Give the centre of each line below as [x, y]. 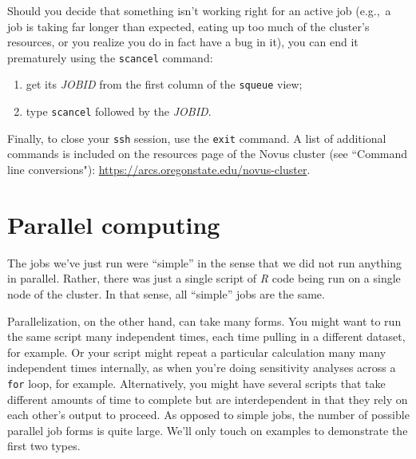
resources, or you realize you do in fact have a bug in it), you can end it [183, 42]
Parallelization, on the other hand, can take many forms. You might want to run [204, 321]
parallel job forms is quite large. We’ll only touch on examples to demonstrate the [208, 430]
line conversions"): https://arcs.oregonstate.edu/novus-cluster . [159, 169]
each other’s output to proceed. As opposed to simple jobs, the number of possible [208, 415]
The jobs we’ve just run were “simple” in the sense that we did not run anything [204, 262]
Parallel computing [114, 224]
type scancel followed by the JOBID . [119, 111]
